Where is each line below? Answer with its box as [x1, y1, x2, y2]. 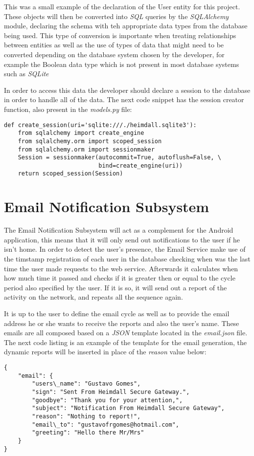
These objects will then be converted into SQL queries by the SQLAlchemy [4, 11, 229, 21]
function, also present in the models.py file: [4, 104, 132, 114]
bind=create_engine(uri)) [98, 162, 183, 169]
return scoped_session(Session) [18, 170, 123, 177]
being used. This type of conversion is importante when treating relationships [4, 30, 236, 40]
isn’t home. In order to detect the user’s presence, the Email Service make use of [4, 244, 246, 254]
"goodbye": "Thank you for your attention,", [32, 396, 183, 404]
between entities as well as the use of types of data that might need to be [4, 40, 224, 50]
